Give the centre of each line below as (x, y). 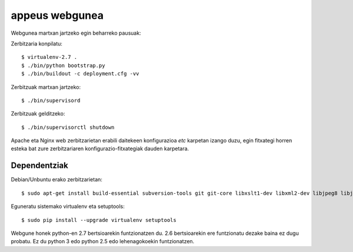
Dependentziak (40, 166)
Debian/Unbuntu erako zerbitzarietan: (57, 180)
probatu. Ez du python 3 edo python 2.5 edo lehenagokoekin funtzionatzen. (103, 241)
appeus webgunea (57, 15)
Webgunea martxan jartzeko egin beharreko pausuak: (76, 33)
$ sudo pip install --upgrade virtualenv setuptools (99, 220)
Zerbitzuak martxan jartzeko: (46, 87)
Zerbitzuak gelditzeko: (38, 114)
